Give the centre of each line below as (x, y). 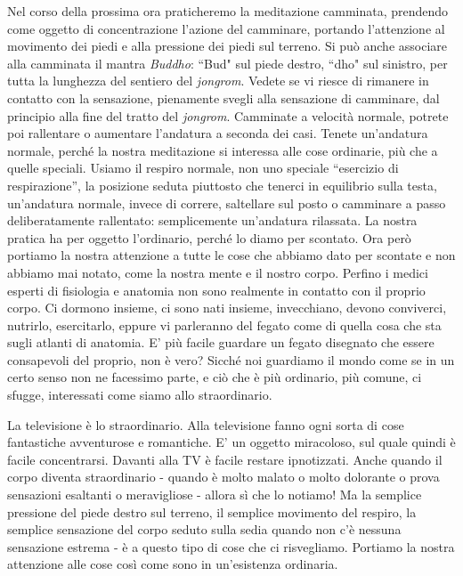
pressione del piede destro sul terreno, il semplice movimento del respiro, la (212, 511)
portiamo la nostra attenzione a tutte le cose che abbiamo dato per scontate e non (231, 255)
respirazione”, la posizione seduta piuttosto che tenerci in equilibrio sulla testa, (222, 185)
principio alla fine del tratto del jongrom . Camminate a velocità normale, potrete (228, 115)
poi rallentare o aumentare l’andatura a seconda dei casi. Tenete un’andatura (218, 133)
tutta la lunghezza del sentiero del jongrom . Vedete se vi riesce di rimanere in (218, 81)
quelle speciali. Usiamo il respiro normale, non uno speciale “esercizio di (203, 168)
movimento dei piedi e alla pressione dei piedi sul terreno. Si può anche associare (227, 46)
